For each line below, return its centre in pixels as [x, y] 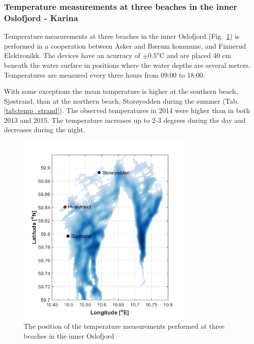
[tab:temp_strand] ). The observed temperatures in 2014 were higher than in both [127, 110]
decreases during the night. [45, 129]
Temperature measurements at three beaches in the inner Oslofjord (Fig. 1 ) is [122, 36]
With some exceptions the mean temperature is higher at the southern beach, [121, 91]
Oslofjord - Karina [41, 17]
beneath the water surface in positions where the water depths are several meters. [127, 65]
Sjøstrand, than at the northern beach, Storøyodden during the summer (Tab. [122, 100]
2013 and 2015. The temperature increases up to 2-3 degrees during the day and [125, 120]
